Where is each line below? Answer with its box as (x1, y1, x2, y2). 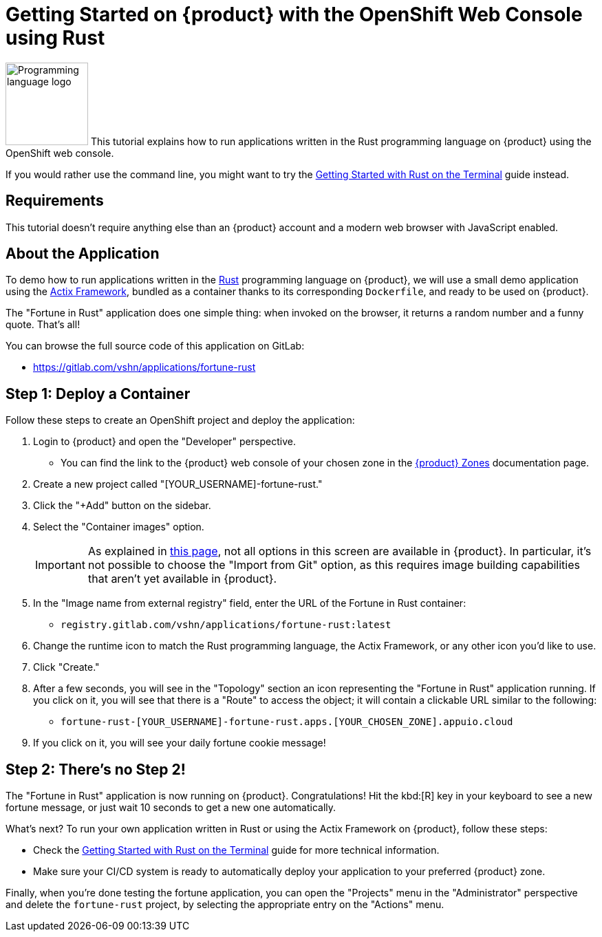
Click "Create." (33, 661, 100, 674)
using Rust (6, 26, 105, 50)
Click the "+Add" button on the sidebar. (33, 499, 211, 512)
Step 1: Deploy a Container (6, 385, 191, 402)
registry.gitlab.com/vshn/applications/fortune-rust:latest (61, 619, 391, 631)
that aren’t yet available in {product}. (87, 572, 277, 586)
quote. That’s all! (6, 319, 80, 331)
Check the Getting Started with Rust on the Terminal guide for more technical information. (33, 844, 440, 857)
